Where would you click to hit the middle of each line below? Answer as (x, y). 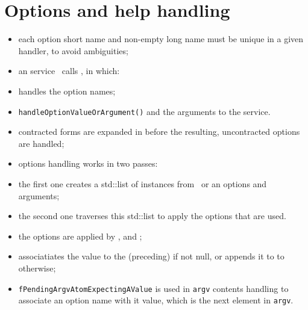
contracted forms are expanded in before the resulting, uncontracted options (159, 132)
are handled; (41, 143)
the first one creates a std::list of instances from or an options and (143, 183)
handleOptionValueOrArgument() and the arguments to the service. (144, 111)
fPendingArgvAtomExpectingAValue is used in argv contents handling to (153, 288)
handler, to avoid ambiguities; (73, 50)
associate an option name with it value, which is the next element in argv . (156, 300)
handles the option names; (67, 91)
